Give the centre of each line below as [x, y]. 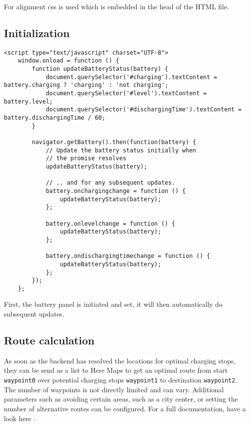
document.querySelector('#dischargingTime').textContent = [144, 110]
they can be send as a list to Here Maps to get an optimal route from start [116, 370]
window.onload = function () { [69, 61]
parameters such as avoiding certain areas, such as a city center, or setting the [121, 399]
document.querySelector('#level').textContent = [126, 94]
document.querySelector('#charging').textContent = [131, 77]
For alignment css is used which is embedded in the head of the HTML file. [116, 6]
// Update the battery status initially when [121, 150]
